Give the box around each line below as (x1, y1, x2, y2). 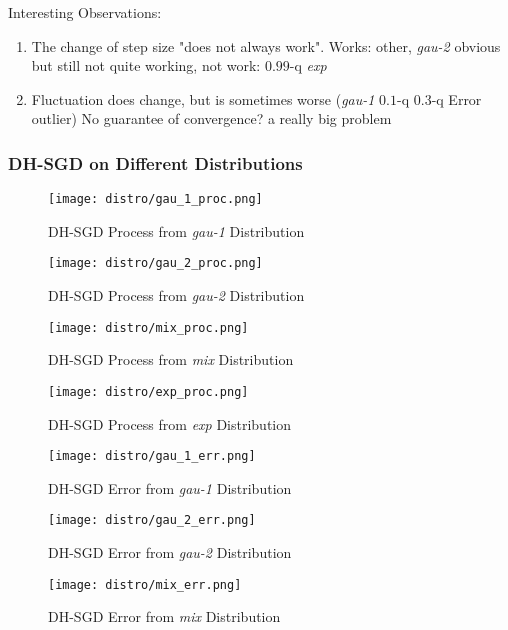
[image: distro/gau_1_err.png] (48, 449, 256, 464)
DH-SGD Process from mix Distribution (48, 349, 294, 370)
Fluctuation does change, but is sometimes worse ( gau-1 (31, 88, 375, 109)
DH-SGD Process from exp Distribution (48, 413, 292, 434)
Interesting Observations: (8, 2, 162, 22)
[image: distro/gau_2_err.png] (48, 513, 256, 528)
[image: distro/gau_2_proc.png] (48, 256, 263, 271)
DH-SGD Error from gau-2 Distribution (48, 542, 292, 563)
